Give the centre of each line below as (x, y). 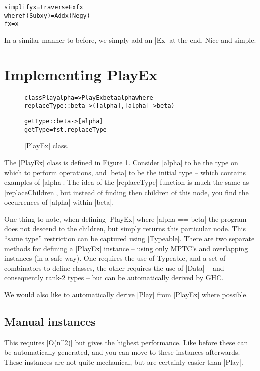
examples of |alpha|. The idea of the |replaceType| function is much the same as (127, 182)
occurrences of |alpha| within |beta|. (59, 202)
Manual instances (50, 322)
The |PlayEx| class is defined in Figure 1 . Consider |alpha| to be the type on (121, 162)
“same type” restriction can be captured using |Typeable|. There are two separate (129, 238)
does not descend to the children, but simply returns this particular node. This (125, 228)
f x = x (11, 24)
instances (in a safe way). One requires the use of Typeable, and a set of (115, 258)
